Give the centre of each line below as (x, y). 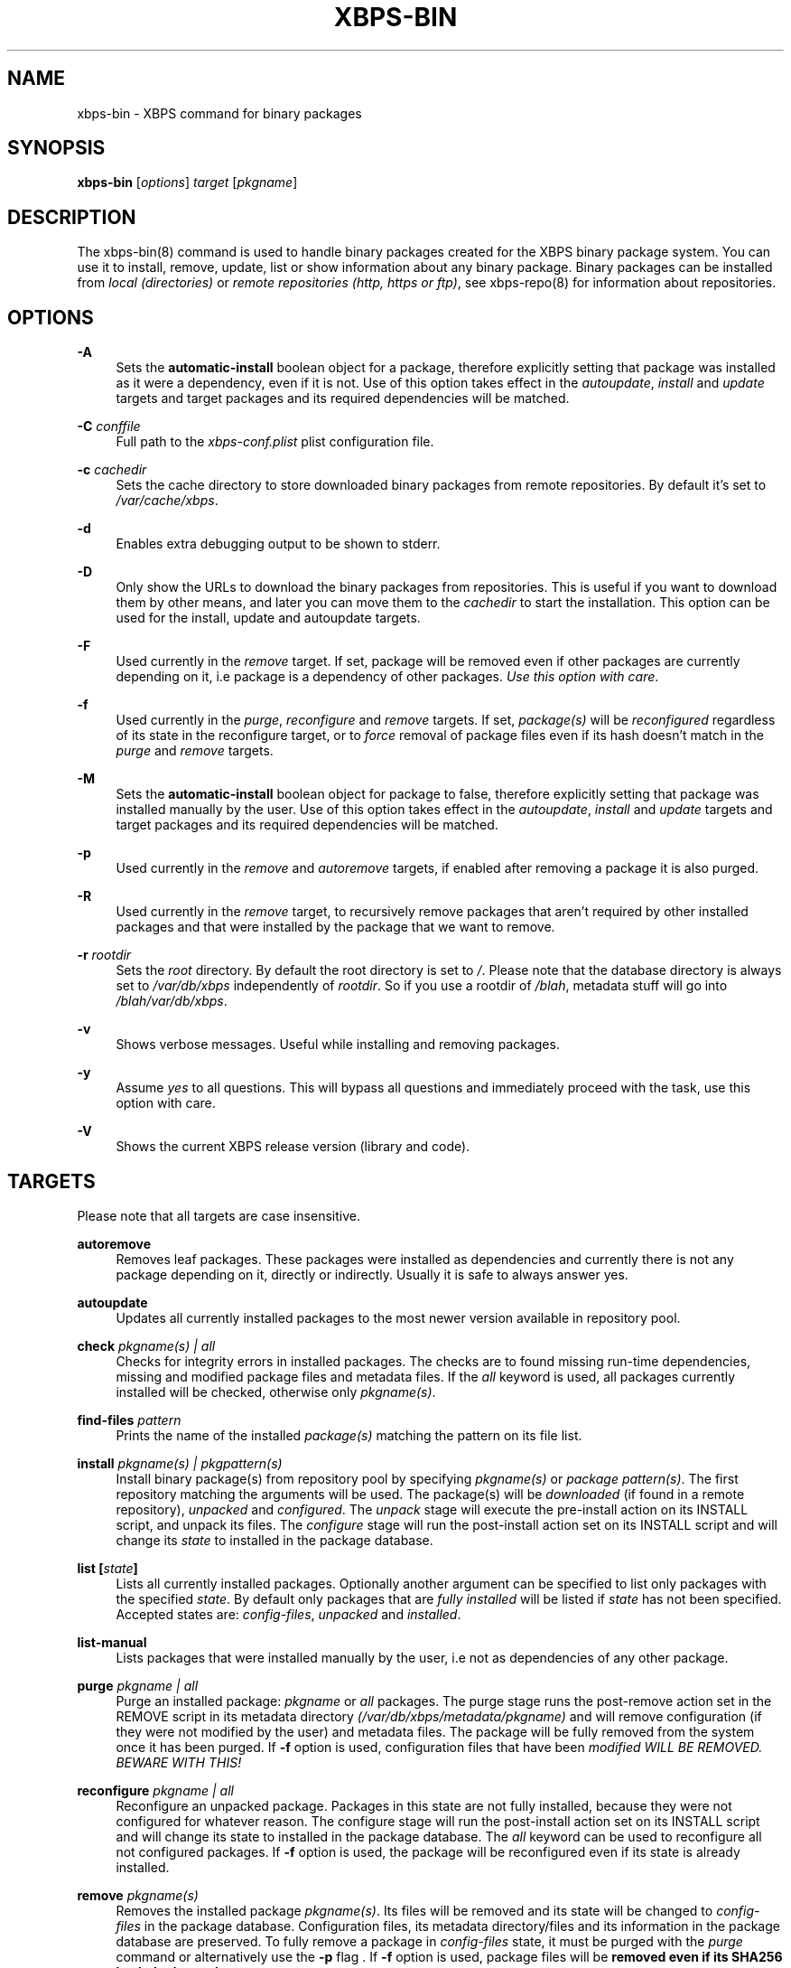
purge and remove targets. (195, 751)
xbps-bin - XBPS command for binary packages (219, 113)
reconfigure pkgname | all (155, 1790)
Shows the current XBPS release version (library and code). (293, 1147)
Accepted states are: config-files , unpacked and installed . (288, 1614)
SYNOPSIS (56, 148)
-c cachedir (112, 470)
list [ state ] (107, 1568)
